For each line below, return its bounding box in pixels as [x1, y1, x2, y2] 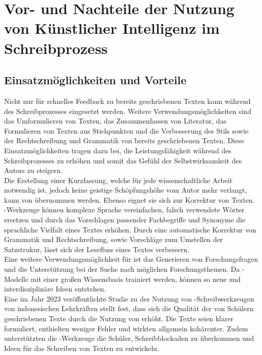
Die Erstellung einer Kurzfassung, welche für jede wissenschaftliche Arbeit [4, 174, 233, 185]
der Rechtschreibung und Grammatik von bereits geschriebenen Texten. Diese [4, 135, 244, 146]
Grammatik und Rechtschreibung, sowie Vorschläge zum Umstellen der [4, 234, 223, 245]
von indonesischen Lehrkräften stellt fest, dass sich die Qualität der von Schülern [4, 303, 254, 314]
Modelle [4, 273, 29, 284]
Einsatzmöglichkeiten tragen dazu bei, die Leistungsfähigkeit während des [4, 145, 232, 155]
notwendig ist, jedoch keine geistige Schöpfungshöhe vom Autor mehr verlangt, [4, 185, 247, 195]
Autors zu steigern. [4, 165, 63, 175]
